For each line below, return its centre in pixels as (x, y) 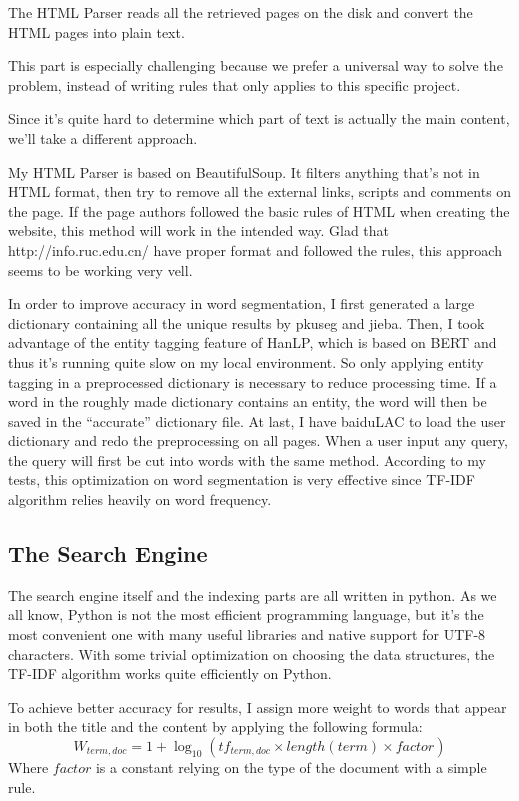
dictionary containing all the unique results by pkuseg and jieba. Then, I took (246, 322)
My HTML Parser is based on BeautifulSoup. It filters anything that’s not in (244, 171)
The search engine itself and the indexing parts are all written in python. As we (252, 594)
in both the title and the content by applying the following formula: (215, 726)
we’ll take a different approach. (103, 137)
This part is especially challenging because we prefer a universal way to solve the (255, 65)
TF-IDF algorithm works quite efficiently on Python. (170, 673)
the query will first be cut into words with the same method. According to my (247, 459)
